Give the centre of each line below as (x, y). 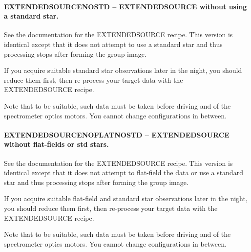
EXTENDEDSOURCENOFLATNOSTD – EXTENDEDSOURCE (117, 134)
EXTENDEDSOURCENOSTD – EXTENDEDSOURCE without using (125, 6)
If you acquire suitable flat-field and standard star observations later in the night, (126, 198)
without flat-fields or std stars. (56, 144)
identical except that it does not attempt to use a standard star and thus (113, 44)
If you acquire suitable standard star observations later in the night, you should (123, 70)
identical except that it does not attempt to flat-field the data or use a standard (124, 172)
